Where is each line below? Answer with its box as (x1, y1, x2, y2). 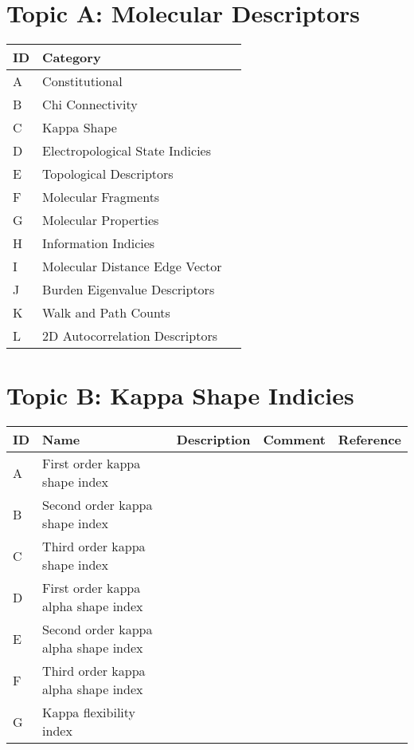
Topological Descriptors (42, 164, 174, 184)
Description (176, 430, 251, 449)
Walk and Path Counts (42, 303, 170, 322)
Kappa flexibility (42, 703, 136, 722)
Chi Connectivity (42, 95, 138, 114)
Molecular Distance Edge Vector (42, 257, 222, 276)
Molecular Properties (42, 211, 159, 230)
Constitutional (42, 72, 123, 91)
